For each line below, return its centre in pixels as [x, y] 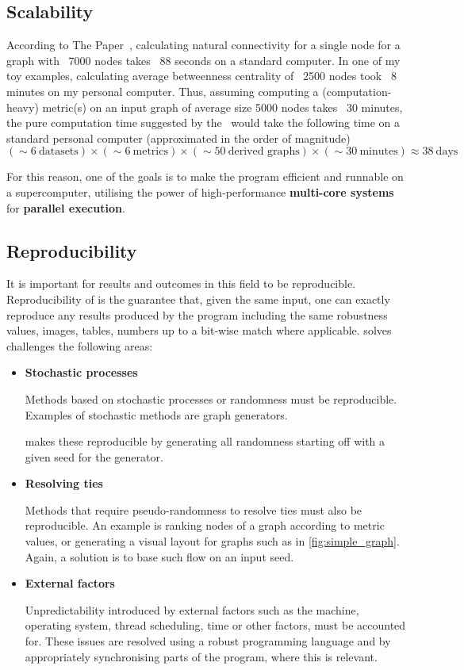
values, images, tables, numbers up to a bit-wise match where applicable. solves [199, 330]
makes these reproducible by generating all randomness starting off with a [205, 441]
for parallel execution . [66, 207]
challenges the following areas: [80, 345]
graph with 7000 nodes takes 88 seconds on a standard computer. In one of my [203, 60]
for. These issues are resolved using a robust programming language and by [208, 641]
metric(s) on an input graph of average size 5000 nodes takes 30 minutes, [222, 107]
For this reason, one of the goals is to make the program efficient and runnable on [205, 176]
